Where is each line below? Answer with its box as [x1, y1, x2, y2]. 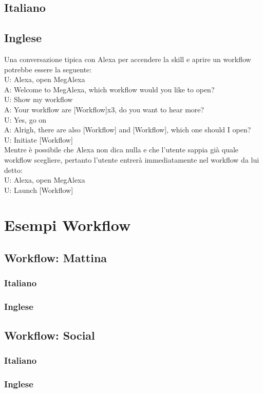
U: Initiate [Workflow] [4, 134, 73, 145]
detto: [4, 164, 23, 175]
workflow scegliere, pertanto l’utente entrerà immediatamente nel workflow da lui [4, 154, 259, 165]
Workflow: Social [4, 327, 95, 343]
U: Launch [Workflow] [4, 184, 73, 195]
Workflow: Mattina [4, 250, 107, 266]
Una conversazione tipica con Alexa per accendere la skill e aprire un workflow [4, 53, 251, 64]
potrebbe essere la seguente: [4, 64, 92, 74]
